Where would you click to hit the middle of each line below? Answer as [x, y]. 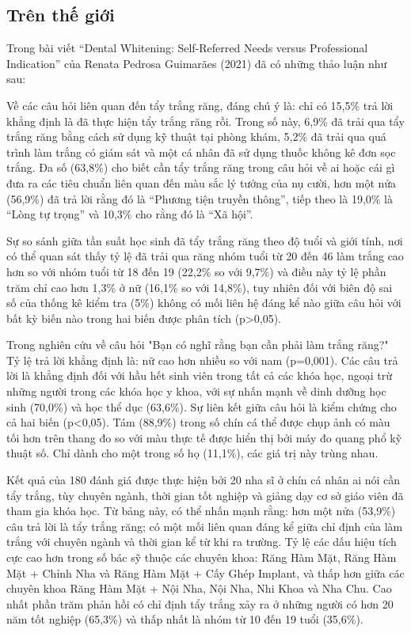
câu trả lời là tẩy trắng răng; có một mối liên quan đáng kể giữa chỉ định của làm [205, 526]
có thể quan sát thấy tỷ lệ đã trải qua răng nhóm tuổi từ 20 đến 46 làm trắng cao [205, 256]
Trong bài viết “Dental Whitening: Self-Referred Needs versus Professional [187, 48]
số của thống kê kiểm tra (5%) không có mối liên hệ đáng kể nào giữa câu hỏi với [204, 303]
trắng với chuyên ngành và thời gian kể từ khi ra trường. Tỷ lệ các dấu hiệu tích [202, 542]
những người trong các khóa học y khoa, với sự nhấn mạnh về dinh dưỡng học [196, 391]
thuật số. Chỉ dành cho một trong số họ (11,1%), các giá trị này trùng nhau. [192, 453]
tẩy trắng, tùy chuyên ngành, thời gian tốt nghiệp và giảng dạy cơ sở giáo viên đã [205, 495]
